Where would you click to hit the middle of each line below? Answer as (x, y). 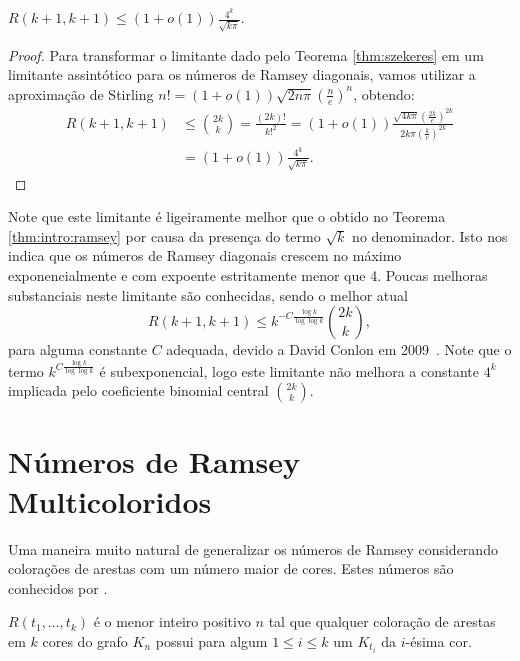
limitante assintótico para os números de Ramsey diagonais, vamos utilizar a (242, 74)
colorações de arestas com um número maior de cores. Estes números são (231, 568)
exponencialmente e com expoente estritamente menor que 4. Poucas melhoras (248, 274)
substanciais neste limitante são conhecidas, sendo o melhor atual (208, 294)
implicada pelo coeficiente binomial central (138, 390)
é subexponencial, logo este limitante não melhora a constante (289, 370)
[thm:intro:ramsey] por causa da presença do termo (164, 235)
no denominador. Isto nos (430, 235)
